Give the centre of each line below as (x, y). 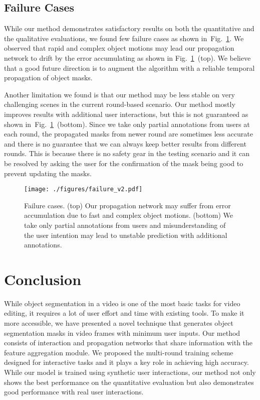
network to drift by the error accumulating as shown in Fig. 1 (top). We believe (127, 57)
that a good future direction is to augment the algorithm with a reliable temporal (129, 68)
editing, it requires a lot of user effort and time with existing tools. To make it (124, 313)
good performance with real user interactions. (74, 392)
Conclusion (43, 279)
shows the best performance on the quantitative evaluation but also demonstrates (129, 382)
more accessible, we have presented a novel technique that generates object (119, 323)
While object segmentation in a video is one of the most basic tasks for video (122, 303)
